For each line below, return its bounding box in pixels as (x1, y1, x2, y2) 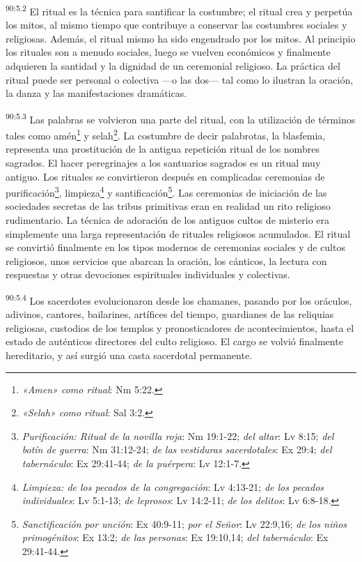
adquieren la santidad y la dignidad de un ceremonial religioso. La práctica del (6, 59, 340, 73)
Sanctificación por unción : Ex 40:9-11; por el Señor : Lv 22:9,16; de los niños (22, 516, 347, 531)
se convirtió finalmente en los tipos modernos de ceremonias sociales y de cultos (6, 240, 345, 255)
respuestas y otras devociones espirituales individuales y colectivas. (6, 267, 290, 282)
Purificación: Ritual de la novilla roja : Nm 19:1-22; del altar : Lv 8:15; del (22, 428, 334, 443)
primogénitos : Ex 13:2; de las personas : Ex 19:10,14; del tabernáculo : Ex (22, 530, 329, 545)
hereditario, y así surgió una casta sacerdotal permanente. (6, 347, 253, 362)
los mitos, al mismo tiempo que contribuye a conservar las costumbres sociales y (6, 17, 347, 32)
